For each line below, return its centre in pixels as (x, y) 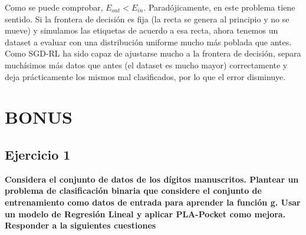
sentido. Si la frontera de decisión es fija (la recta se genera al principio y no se (147, 19)
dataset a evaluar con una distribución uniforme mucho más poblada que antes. (148, 42)
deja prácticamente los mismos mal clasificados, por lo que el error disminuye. (145, 76)
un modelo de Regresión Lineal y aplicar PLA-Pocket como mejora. (145, 214)
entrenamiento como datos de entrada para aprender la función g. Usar (153, 202)
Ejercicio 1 (38, 154)
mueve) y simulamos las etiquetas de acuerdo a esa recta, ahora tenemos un (142, 30)
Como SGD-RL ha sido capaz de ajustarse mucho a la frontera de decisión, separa (153, 53)
